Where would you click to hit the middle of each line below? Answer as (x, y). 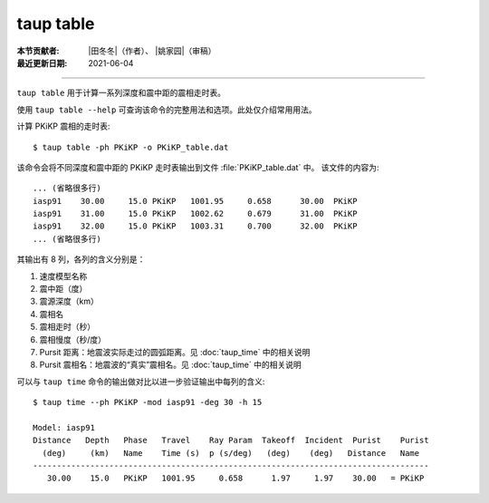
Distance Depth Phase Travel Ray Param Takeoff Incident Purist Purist (231, 440)
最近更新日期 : (42, 63)
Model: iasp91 (64, 427)
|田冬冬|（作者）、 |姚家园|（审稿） (152, 51)
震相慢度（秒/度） (73, 339)
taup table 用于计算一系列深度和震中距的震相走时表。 (121, 93)
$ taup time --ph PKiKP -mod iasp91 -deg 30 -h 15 (148, 402)
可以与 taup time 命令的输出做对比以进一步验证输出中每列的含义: (141, 382)
